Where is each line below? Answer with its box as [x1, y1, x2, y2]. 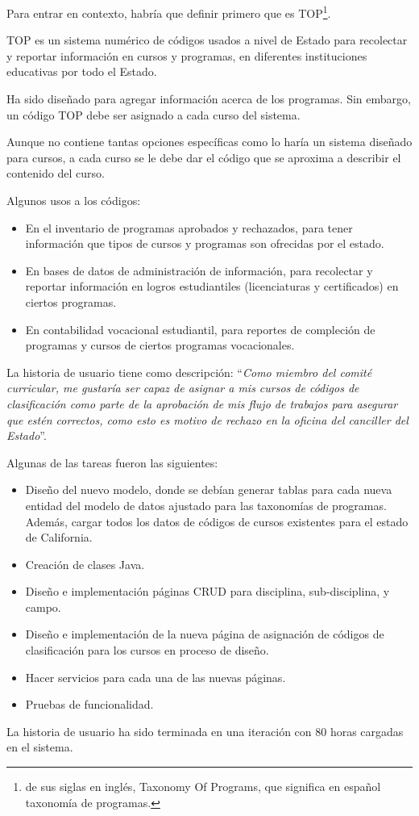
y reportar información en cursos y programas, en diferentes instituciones [6, 47, 367, 64]
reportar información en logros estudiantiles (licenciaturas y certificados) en [25, 278, 399, 295]
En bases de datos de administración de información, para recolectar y [25, 262, 373, 278]
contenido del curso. [6, 165, 105, 182]
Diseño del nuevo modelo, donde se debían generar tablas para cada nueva [25, 481, 392, 498]
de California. [25, 529, 93, 546]
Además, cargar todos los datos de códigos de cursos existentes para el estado [25, 513, 409, 529]
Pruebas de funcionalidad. [25, 696, 154, 713]
